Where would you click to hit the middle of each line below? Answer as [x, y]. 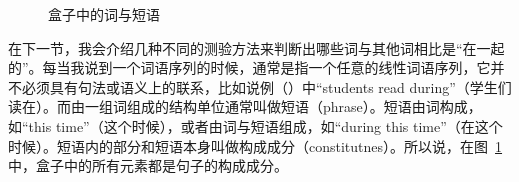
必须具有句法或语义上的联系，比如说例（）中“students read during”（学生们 [266, 86]
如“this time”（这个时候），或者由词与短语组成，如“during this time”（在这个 [255, 125]
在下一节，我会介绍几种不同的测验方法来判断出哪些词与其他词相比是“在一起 [256, 47]
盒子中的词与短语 [104, 14]
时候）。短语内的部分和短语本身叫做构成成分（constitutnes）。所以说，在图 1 [255, 145]
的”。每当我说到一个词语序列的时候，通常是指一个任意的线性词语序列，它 [249, 67]
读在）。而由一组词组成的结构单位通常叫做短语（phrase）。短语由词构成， [245, 106]
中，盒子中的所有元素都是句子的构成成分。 [148, 165]
